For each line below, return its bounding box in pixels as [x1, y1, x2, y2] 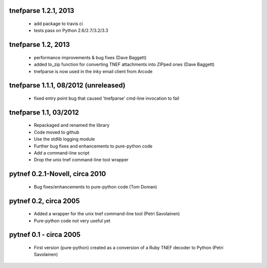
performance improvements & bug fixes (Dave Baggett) [34, 54, 147, 60]
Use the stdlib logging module [34, 136, 95, 142]
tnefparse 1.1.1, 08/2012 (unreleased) [9, 81, 126, 90]
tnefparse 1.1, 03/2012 [9, 108, 79, 116]
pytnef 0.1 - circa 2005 [9, 230, 81, 239]
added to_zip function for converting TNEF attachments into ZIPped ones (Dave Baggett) [34, 62, 215, 68]
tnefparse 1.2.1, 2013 [9, 6, 74, 15]
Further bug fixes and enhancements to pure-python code [34, 143, 153, 149]
